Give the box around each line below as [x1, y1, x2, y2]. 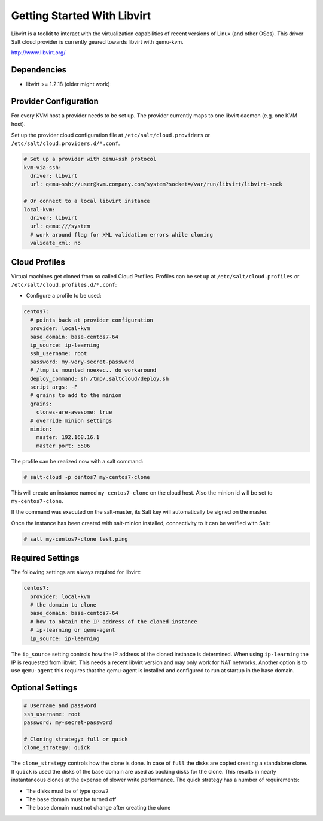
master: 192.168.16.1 [36, 434, 100, 441]
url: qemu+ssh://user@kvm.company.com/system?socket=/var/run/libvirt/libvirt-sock [30, 181, 282, 188]
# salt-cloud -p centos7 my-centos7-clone [23, 474, 150, 480]
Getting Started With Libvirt [11, 9, 151, 22]
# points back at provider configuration [30, 316, 154, 323]
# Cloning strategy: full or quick [23, 735, 128, 743]
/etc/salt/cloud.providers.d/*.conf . [11, 140, 120, 147]
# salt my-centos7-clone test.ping [23, 535, 128, 542]
